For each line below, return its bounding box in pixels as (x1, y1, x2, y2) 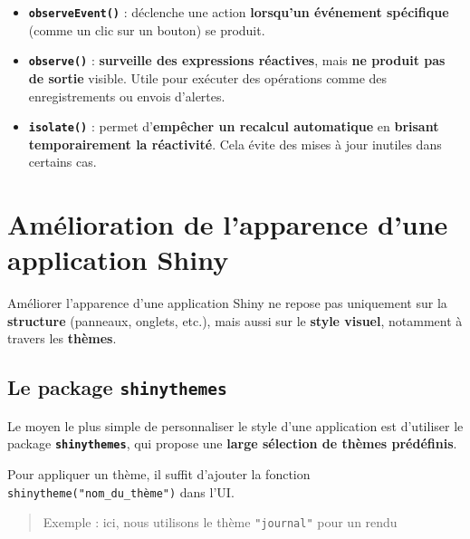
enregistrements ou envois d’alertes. (28, 86, 225, 105)
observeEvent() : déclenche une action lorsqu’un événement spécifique (28, 3, 449, 21)
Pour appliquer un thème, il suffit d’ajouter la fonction (7, 465, 311, 484)
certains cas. (28, 152, 97, 171)
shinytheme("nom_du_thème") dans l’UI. (7, 482, 235, 501)
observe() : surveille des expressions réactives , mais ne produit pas (28, 51, 446, 70)
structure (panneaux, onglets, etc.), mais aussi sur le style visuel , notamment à (7, 311, 463, 330)
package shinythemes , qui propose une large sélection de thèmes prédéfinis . (7, 434, 457, 453)
